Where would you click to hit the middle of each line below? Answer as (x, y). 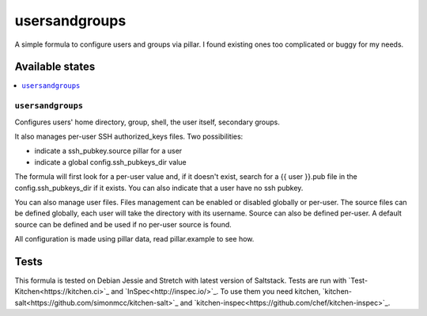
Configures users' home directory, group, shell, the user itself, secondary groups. (147, 122)
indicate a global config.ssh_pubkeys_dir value (110, 162)
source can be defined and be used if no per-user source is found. (123, 224)
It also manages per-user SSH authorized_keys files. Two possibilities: (129, 136)
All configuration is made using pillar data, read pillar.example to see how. (134, 239)
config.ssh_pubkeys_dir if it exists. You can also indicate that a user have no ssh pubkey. (159, 188)
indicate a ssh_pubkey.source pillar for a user (108, 151)
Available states (55, 67)
